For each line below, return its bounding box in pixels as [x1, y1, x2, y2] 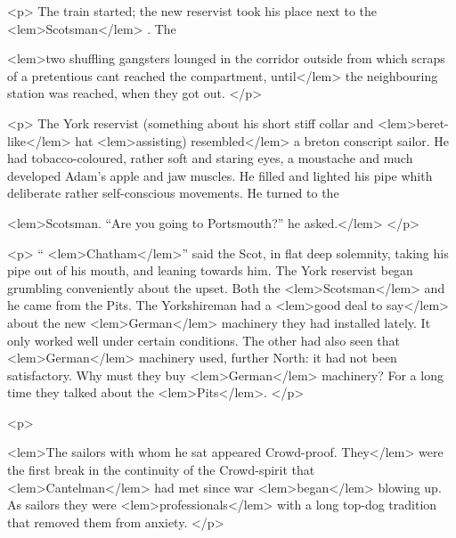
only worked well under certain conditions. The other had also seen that [7, 330, 400, 349]
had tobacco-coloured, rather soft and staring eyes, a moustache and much [7, 149, 413, 167]
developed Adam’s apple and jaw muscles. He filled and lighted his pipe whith [7, 166, 433, 184]
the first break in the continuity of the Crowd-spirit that [7, 461, 315, 479]
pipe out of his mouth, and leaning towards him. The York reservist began [7, 261, 413, 280]
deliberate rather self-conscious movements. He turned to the [7, 183, 339, 202]
